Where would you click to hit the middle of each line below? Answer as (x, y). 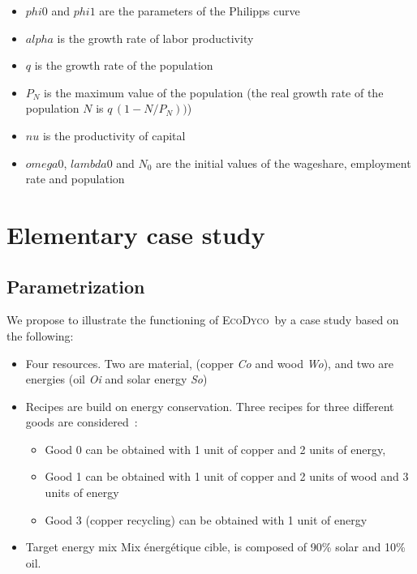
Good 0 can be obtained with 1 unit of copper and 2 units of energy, (215, 449)
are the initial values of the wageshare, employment (284, 163)
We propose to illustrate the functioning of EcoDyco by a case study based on (203, 320)
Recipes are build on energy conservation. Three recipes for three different (210, 406)
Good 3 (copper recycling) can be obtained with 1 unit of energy (206, 519)
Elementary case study (136, 234)
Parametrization (76, 286)
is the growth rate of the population (124, 65)
